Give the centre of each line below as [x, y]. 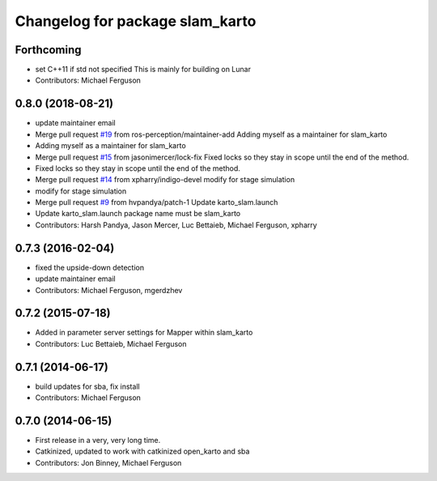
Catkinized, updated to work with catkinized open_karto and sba [142, 451]
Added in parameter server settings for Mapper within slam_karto [144, 333]
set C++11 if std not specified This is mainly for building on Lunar [143, 70]
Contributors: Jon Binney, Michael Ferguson [108, 462]
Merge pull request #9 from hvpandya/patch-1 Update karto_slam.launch [157, 202]
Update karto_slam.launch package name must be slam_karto [138, 214]
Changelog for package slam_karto [136, 21]
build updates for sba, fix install [88, 386]
